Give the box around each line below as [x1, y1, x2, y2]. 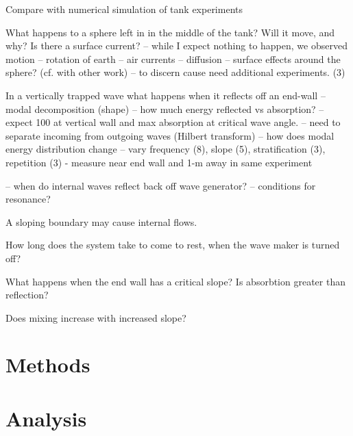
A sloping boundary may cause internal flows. [5, 214, 197, 229]
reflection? [5, 287, 49, 302]
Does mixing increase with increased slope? [5, 310, 186, 324]
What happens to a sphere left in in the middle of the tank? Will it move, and [5, 25, 335, 39]
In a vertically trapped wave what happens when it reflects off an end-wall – [5, 88, 326, 102]
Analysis [5, 404, 87, 432]
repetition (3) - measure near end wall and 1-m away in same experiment [5, 155, 313, 169]
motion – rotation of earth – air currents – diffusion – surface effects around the [5, 51, 341, 66]
